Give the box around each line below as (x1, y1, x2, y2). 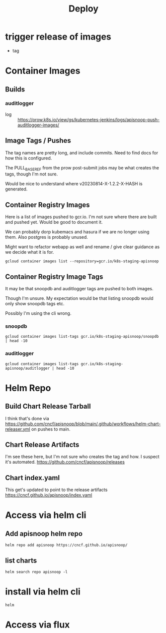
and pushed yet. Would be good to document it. (5, 219, 103, 225)
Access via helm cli (5, 510, 86, 521)
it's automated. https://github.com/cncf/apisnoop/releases (5, 459, 125, 465)
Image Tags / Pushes (5, 136, 71, 145)
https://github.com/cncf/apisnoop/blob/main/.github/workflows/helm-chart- (5, 421, 161, 427)
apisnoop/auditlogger (5, 366, 50, 371)
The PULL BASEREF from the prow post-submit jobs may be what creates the (5, 164, 159, 172)
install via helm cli (5, 586, 81, 598)
